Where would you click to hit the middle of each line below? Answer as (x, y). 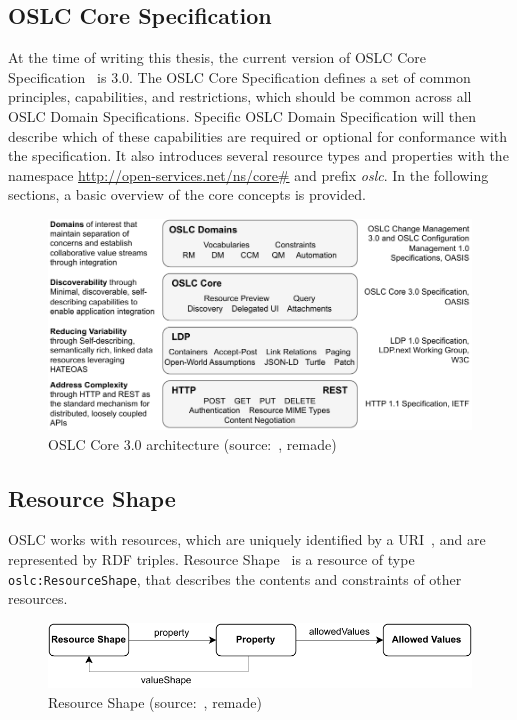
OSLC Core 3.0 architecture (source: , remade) (192, 443)
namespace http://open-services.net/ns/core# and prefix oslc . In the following (248, 174)
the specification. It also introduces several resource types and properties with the (258, 155)
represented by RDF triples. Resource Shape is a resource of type (211, 559)
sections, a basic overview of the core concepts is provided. (187, 194)
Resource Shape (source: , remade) (155, 701)
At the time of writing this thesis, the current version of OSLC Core (217, 57)
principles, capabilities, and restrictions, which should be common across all (240, 96)
